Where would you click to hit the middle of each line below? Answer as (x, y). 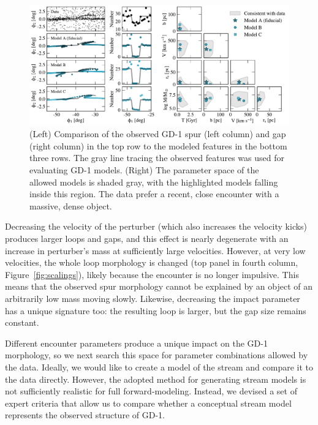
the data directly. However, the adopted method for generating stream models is (156, 379)
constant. (22, 322)
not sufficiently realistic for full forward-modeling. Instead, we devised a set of (151, 391)
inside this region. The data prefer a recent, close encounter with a (154, 194)
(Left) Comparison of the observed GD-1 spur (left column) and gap (158, 134)
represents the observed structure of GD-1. (85, 415)
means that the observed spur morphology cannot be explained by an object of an (159, 286)
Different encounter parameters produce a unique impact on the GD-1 (136, 343)
